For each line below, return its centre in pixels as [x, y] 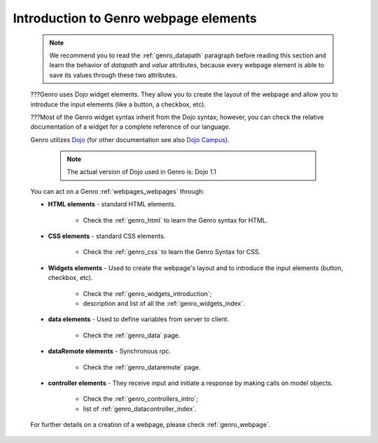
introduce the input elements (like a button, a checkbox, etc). [118, 104]
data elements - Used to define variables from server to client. [139, 319]
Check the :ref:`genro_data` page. [132, 335]
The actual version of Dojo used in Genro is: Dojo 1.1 [141, 172]
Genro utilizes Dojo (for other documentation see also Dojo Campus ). [130, 139]
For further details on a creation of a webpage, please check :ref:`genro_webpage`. [150, 425]
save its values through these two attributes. [113, 75]
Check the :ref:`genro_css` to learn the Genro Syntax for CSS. [172, 252]
